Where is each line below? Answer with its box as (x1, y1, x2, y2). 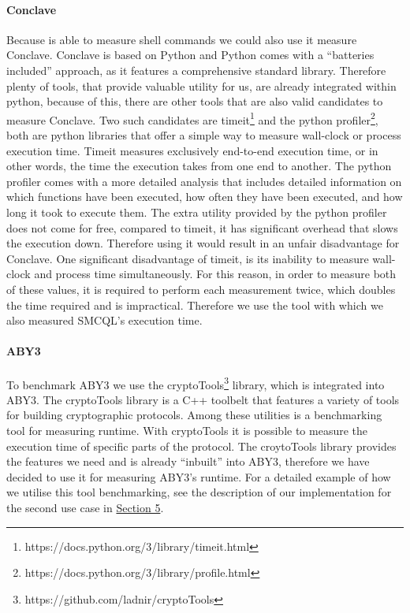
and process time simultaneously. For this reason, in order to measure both (34, 266, 397, 282)
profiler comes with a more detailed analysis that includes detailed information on (6, 173, 402, 189)
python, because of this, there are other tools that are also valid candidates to (6, 93, 383, 110)
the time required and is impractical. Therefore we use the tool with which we (6, 296, 383, 313)
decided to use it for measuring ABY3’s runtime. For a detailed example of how (6, 468, 391, 485)
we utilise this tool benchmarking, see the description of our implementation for (6, 484, 392, 500)
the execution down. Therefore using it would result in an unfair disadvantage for (6, 235, 400, 251)
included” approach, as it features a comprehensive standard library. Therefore (6, 61, 386, 78)
